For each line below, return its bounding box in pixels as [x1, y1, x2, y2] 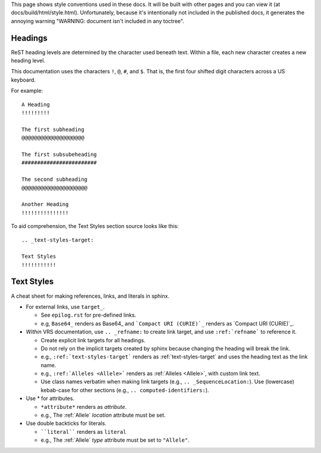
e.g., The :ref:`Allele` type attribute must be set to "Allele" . [40, 436, 190, 443]
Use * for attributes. [26, 395, 74, 402]
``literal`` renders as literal [40, 428, 127, 435]
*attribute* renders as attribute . [40, 403, 127, 410]
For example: [11, 87, 43, 95]
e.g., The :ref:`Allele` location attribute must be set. [40, 411, 166, 419]
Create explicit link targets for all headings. [40, 336, 146, 343]
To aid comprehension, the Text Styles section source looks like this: [11, 223, 179, 230]
